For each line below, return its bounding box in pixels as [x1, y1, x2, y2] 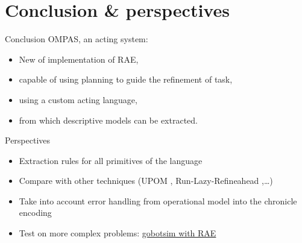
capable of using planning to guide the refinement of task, [19, 73, 233, 86]
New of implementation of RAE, [19, 52, 139, 65]
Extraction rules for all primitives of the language [19, 154, 203, 166]
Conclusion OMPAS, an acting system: [5, 33, 148, 45]
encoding [19, 206, 52, 219]
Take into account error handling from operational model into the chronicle [19, 194, 297, 207]
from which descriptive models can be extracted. [19, 113, 198, 126]
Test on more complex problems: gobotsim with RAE [19, 227, 216, 239]
